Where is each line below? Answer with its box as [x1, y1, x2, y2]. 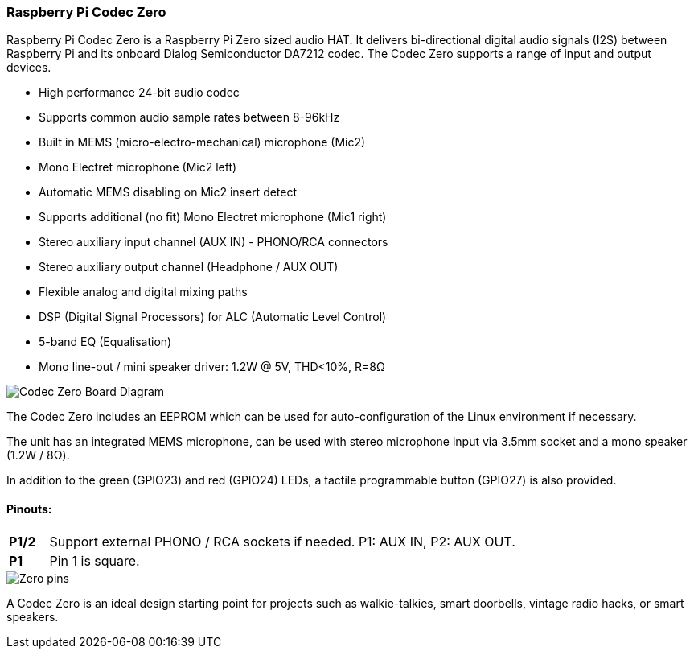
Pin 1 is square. [49, 552, 140, 569]
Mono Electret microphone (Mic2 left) [39, 160, 237, 175]
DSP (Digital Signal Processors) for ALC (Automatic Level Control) [39, 310, 387, 324]
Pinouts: [6, 501, 52, 516]
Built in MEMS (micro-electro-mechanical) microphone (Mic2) [39, 135, 366, 150]
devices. [6, 60, 51, 75]
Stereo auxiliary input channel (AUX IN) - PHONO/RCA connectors [39, 235, 388, 249]
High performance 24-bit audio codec [39, 85, 240, 100]
